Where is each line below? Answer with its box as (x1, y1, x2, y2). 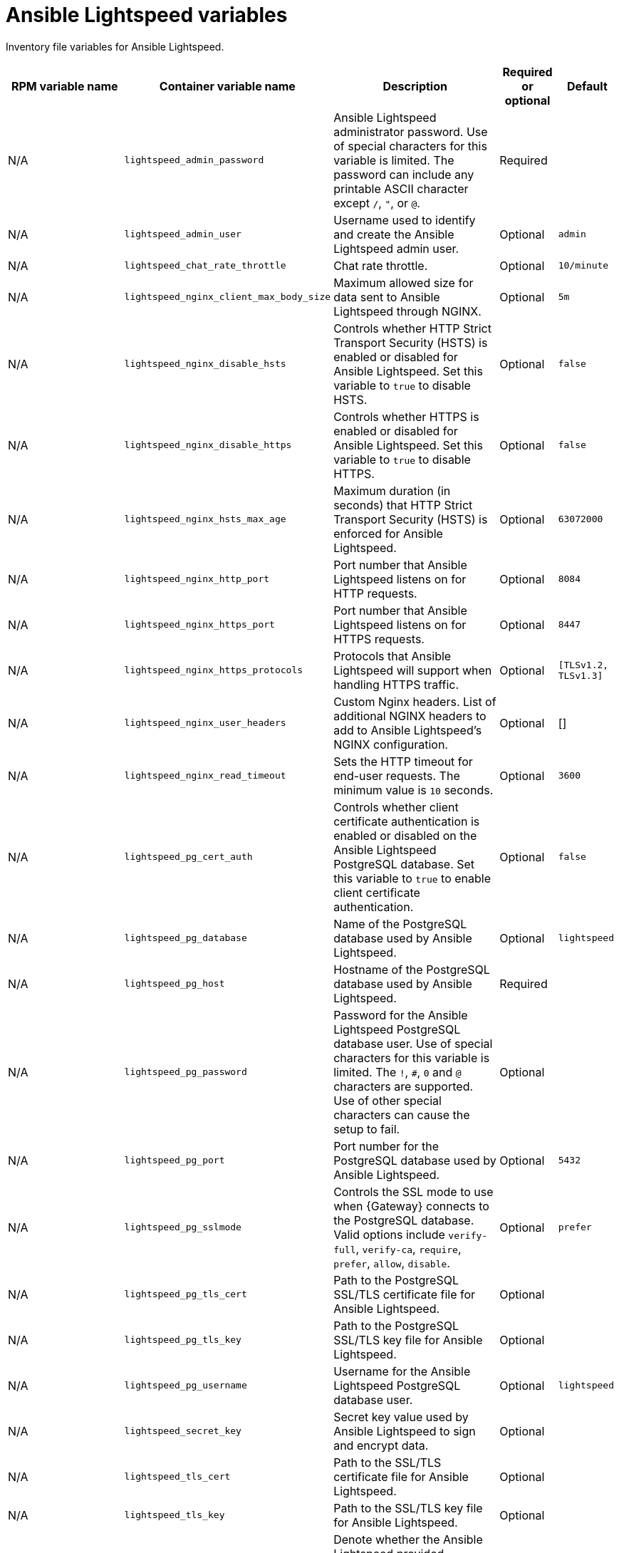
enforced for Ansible (333, 526, 443, 541)
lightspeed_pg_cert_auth (124, 851, 253, 863)
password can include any (333, 167, 474, 182)
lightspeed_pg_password (124, 1066, 247, 1078)
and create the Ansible (333, 227, 454, 241)
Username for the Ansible (333, 1364, 471, 1378)
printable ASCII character (333, 181, 469, 196)
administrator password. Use (333, 124, 488, 139)
